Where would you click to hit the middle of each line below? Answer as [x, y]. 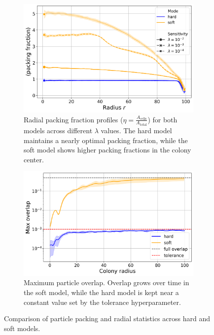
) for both [162, 119]
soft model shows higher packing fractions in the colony [107, 150]
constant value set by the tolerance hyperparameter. [102, 302]
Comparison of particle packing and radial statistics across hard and [107, 318]
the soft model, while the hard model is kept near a [101, 292]
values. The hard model [136, 130]
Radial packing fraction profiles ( [73, 119]
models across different [58, 130]
